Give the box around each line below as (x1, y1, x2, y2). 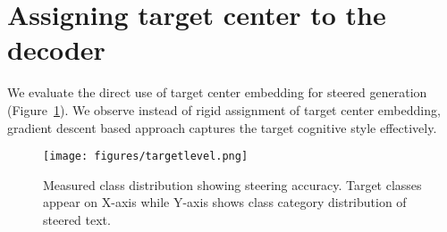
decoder (7, 31, 105, 68)
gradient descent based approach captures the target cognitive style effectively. (7, 118, 437, 137)
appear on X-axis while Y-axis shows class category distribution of (43, 193, 407, 211)
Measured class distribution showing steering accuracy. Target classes (43, 175, 422, 194)
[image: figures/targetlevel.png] (43, 150, 249, 163)
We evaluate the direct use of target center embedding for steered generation (7, 83, 427, 102)
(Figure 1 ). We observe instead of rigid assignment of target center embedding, (7, 100, 441, 119)
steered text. (43, 210, 111, 228)
